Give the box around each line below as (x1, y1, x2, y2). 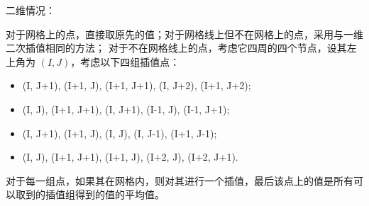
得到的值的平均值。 (75, 187, 165, 202)
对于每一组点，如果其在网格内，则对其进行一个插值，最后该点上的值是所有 (6, 173, 353, 188)
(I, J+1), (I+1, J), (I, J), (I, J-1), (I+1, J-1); (22, 125, 217, 140)
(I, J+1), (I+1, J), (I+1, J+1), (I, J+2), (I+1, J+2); (22, 78, 251, 93)
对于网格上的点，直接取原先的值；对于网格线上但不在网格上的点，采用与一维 (6, 26, 363, 41)
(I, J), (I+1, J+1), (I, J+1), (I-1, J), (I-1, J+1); (22, 101, 230, 116)
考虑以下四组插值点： (80, 54, 180, 69)
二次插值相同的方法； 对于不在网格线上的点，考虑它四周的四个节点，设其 (6, 40, 347, 55)
